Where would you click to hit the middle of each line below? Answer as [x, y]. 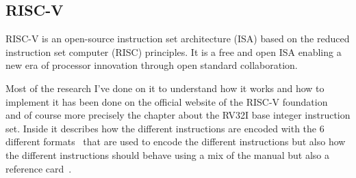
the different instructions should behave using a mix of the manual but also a [167, 154]
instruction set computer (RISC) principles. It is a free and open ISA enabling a [174, 51]
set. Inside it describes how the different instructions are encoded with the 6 [165, 128]
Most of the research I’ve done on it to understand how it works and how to [165, 88]
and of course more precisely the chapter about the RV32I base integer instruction [178, 115]
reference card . [39, 168]
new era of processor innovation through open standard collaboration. [152, 65]
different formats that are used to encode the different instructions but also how [176, 142]
